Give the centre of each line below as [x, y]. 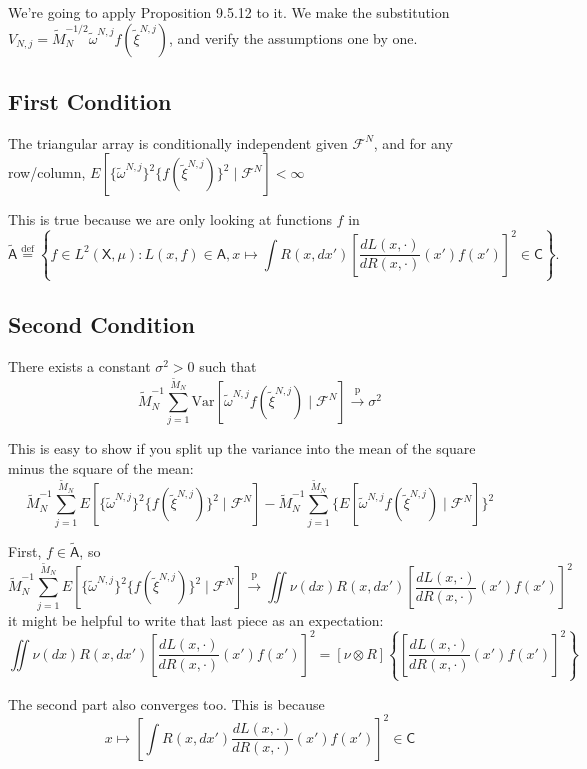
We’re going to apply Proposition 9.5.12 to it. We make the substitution [229, 12]
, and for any [413, 142]
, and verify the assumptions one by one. [293, 37]
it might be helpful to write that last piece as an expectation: [196, 619]
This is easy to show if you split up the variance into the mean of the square [242, 448]
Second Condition [101, 323]
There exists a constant [79, 365]
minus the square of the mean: [101, 467]
